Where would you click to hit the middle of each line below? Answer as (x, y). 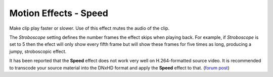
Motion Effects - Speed (59, 13)
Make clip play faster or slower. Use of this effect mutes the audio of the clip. (89, 28)
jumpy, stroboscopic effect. (38, 51)
